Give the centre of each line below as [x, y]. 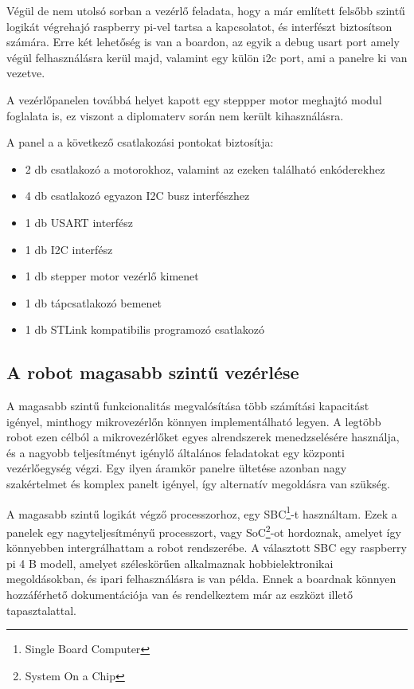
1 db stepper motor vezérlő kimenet [112, 276]
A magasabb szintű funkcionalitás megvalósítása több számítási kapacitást [188, 406]
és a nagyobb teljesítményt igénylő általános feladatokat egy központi [176, 452]
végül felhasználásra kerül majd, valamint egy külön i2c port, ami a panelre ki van [207, 57]
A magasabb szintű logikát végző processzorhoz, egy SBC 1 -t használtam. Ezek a [202, 512]
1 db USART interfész [79, 222]
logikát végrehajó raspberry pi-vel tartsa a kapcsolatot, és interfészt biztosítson [199, 26]
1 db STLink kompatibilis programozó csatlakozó [145, 329]
